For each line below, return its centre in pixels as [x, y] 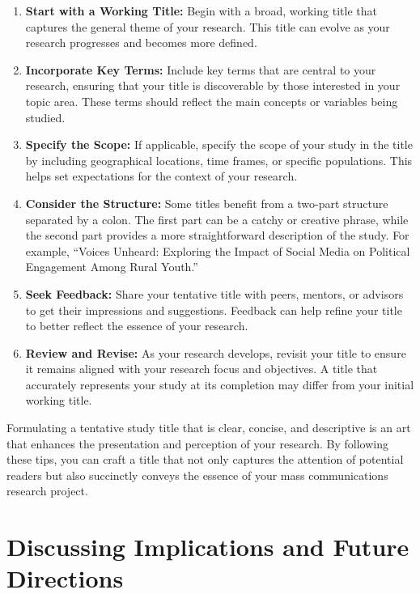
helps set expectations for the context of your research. [161, 176]
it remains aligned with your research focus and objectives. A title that [202, 369]
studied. [45, 117]
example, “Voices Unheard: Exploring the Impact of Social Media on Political [218, 250]
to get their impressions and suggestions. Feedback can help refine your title [214, 310]
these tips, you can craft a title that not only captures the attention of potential [205, 459]
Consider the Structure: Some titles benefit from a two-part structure [207, 203]
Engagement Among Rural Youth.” [112, 267]
